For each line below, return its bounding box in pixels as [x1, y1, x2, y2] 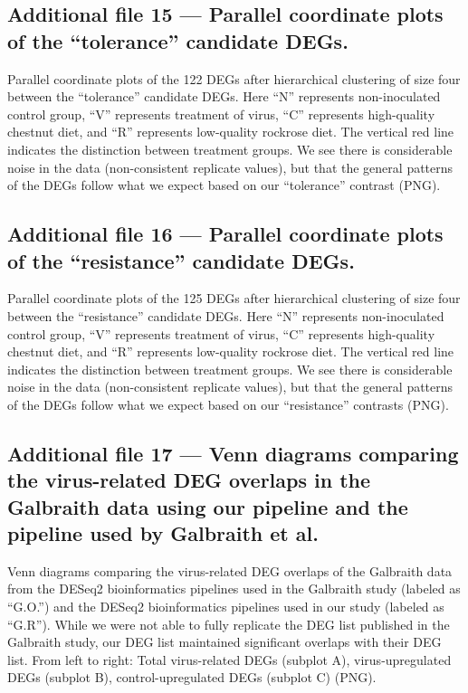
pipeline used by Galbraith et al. [7, 519, 319, 547]
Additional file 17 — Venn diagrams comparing [7, 439, 459, 467]
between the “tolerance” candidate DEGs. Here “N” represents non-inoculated [7, 87, 441, 106]
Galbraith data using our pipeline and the [7, 492, 408, 520]
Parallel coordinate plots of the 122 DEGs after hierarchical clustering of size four [7, 69, 461, 88]
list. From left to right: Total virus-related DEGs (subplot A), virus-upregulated [7, 650, 452, 669]
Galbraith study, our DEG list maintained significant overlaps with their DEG [7, 632, 442, 651]
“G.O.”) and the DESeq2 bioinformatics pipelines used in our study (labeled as [7, 597, 444, 616]
